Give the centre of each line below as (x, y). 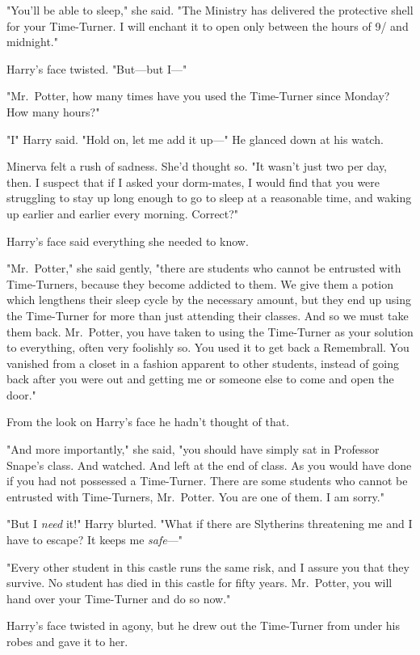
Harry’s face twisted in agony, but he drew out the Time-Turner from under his (204, 625)
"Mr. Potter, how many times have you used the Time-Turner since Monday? (198, 96)
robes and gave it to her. (67, 641)
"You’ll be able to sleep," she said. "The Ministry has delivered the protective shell (210, 10)
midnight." (32, 42)
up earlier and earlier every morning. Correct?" (123, 213)
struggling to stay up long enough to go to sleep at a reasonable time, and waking (209, 198)
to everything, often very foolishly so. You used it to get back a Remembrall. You (208, 347)
